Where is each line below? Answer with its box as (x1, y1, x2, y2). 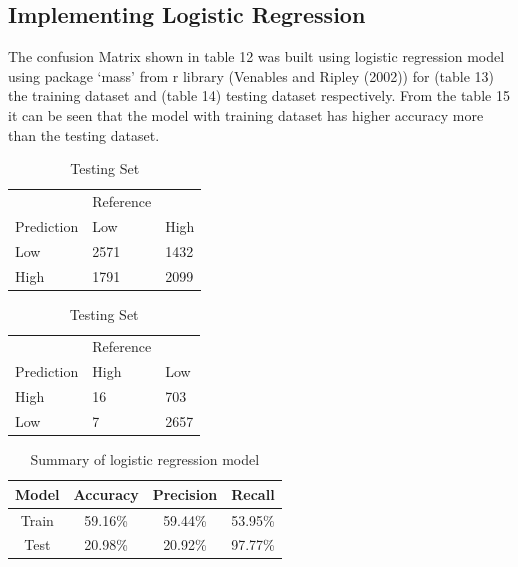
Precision (152, 483, 218, 504)
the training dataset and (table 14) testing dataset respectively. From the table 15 (8, 85, 510, 106)
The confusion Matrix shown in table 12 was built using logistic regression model (8, 46, 505, 67)
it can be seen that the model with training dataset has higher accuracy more (8, 104, 484, 125)
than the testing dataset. (8, 124, 160, 145)
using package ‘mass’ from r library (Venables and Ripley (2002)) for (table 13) (8, 65, 495, 86)
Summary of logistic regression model (30, 449, 260, 470)
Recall (231, 483, 275, 504)
